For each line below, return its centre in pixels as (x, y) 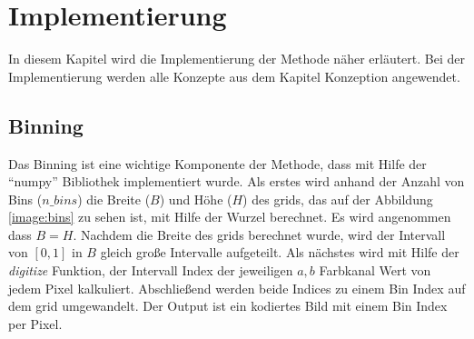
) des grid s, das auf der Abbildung (338, 199)
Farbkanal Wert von (375, 270)
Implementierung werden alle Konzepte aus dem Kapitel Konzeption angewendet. (234, 76)
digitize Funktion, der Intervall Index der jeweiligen (151, 270)
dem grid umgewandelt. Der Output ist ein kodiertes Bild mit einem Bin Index (228, 306)
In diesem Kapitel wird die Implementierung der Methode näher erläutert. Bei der (237, 59)
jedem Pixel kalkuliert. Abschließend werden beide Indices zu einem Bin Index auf (237, 288)
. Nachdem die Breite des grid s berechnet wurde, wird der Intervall (259, 234)
